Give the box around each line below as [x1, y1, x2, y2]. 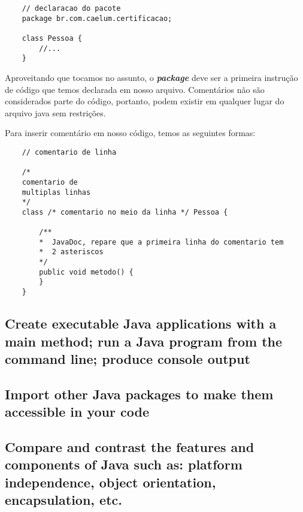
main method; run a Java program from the [5, 332, 283, 350]
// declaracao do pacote [22, 4, 121, 13]
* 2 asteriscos [39, 248, 104, 257]
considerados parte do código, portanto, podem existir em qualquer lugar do [5, 95, 284, 107]
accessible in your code [5, 402, 149, 421]
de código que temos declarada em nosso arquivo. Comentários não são [5, 83, 265, 95]
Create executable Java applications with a [5, 314, 277, 333]
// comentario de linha [22, 147, 117, 156]
